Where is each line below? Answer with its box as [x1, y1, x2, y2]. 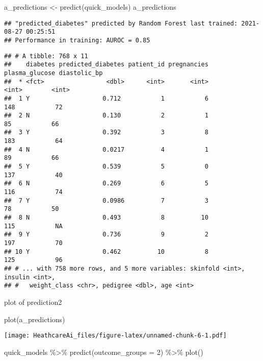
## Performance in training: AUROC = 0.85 [4, 36, 150, 44]
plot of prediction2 [4, 296, 62, 307]
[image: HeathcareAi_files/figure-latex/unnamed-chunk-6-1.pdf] [4, 332, 227, 340]
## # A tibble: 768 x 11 [4, 52, 88, 60]
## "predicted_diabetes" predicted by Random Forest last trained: [4, 19, 238, 27]
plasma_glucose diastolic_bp [4, 69, 103, 77]
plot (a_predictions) [4, 314, 65, 324]
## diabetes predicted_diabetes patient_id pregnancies [4, 61, 208, 68]
